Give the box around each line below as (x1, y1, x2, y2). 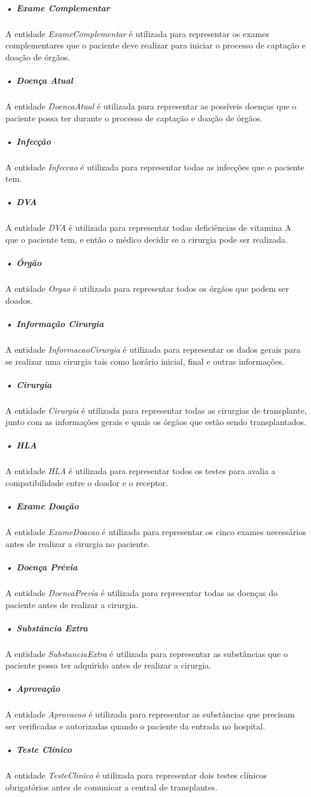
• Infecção (5, 135, 51, 147)
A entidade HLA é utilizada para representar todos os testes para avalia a (5, 465, 276, 477)
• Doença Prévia (5, 560, 78, 573)
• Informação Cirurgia (5, 317, 104, 329)
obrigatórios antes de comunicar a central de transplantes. (5, 780, 218, 793)
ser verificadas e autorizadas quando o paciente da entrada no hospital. (5, 720, 266, 732)
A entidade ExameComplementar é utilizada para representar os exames (5, 27, 270, 39)
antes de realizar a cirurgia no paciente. (5, 537, 150, 549)
